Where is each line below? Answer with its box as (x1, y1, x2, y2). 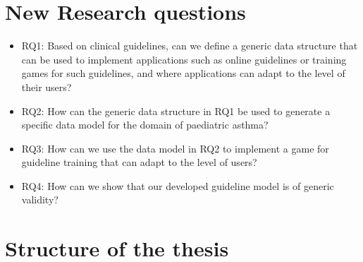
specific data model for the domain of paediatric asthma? (21, 117, 269, 132)
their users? (21, 79, 72, 94)
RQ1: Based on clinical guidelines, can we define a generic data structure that (21, 38, 358, 53)
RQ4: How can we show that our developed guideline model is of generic (21, 178, 334, 193)
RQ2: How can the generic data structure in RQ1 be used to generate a (21, 103, 331, 118)
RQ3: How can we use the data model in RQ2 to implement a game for (21, 141, 329, 155)
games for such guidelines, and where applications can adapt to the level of (21, 66, 345, 81)
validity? (21, 192, 59, 207)
